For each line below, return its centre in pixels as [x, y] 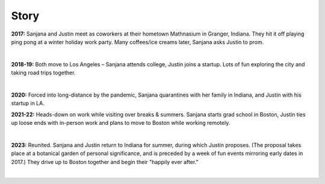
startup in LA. [28, 103]
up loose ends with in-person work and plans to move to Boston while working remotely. [121, 123]
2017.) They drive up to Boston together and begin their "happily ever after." [105, 162]
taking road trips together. [43, 73]
